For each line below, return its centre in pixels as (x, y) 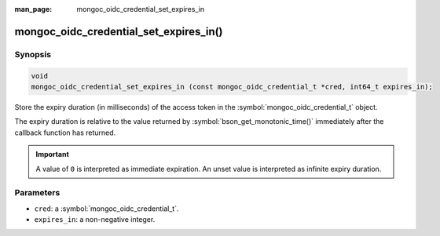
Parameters (37, 193)
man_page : (33, 9)
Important (53, 154)
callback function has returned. (65, 133)
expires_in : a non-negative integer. (95, 220)
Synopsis (33, 54)
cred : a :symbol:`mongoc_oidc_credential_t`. (106, 209)
